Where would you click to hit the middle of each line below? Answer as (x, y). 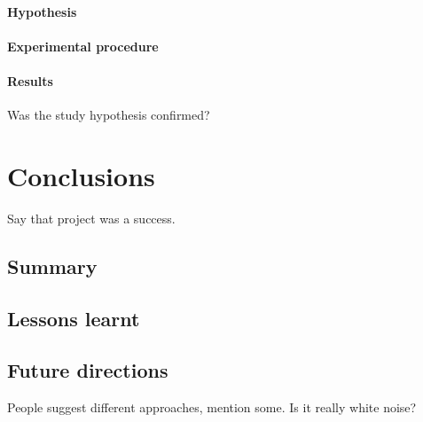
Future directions (88, 370)
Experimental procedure (83, 46)
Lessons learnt (74, 318)
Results (30, 80)
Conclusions (81, 175)
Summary (52, 266)
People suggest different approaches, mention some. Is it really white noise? (212, 407)
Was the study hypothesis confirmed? (109, 115)
